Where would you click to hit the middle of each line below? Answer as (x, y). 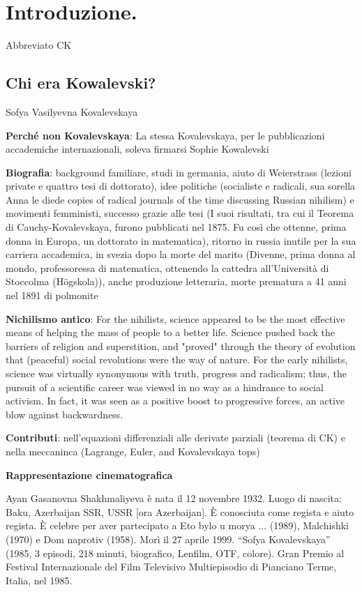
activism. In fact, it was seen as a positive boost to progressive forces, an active (175, 401)
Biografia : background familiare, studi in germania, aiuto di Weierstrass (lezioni (179, 172)
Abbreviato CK (39, 45)
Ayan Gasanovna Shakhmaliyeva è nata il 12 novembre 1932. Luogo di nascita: (174, 498)
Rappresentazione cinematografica (89, 475)
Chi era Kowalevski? (81, 83)
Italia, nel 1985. (39, 580)
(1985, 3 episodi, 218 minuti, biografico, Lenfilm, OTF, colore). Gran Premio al (175, 553)
